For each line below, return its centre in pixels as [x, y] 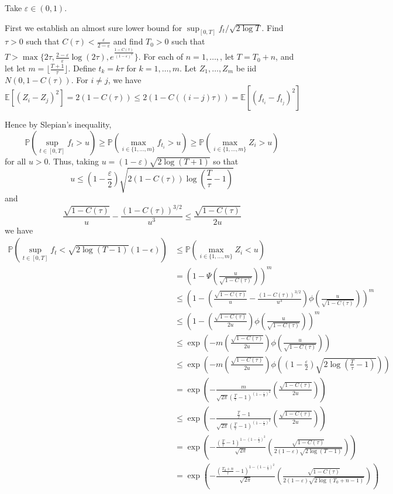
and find [128, 41]
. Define [82, 68]
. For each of [161, 56]
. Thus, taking [73, 161]
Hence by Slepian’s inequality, [58, 124]
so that [226, 161]
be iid [246, 68]
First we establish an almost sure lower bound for [94, 27]
